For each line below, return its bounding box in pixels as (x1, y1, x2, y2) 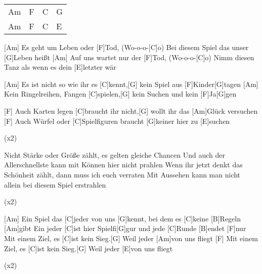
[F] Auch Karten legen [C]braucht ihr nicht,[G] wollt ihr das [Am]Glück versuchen (4, 105, 258, 116)
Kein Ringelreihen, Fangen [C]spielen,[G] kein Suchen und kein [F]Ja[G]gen (4, 88, 237, 99)
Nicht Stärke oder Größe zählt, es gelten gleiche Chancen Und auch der (4, 149, 226, 160)
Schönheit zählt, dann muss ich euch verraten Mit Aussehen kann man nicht (4, 169, 241, 179)
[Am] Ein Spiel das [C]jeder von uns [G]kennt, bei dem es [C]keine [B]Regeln (4, 213, 241, 223)
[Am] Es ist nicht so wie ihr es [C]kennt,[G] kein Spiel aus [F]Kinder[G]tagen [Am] (4, 78, 258, 89)
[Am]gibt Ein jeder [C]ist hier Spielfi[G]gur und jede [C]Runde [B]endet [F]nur (4, 223, 246, 234)
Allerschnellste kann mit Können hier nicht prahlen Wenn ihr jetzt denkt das (4, 159, 243, 170)
